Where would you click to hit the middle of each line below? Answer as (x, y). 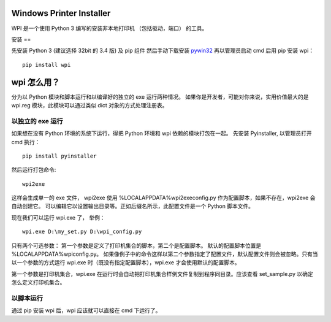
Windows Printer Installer (61, 13)
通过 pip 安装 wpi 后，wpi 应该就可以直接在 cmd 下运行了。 (86, 310)
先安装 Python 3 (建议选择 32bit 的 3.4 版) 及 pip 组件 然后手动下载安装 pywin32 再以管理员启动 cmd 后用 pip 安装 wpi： (163, 51)
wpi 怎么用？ (36, 82)
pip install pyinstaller (59, 156)
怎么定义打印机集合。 (38, 283)
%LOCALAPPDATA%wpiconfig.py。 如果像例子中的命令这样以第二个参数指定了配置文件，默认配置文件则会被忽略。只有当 (165, 254)
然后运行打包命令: (34, 170)
